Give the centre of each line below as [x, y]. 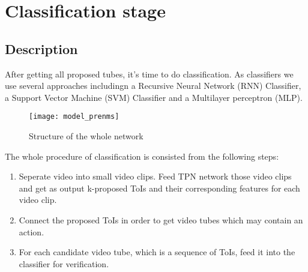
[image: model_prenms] [74, 117]
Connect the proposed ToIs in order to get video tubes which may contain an [161, 219]
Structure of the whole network [86, 136]
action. [32, 231]
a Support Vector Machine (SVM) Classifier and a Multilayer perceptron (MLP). [154, 97]
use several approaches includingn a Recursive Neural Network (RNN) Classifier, [153, 86]
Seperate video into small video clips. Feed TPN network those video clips [155, 176]
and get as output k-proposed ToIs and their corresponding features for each [159, 188]
